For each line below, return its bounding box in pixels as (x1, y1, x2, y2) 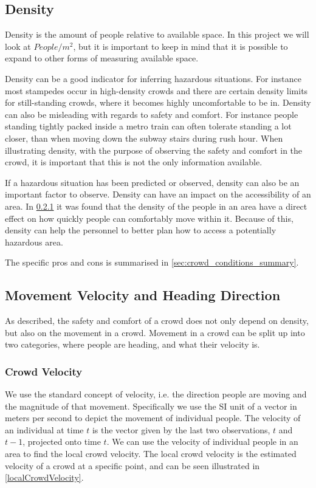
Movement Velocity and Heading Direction (5, 286, 281, 304)
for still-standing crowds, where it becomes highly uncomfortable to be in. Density (5, 96, 311, 109)
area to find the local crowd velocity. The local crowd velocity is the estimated (5, 447, 297, 460)
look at (5, 40, 31, 52)
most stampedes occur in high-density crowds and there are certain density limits (5, 84, 308, 97)
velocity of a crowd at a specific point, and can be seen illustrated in (5, 459, 260, 472)
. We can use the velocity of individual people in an (106, 435, 298, 448)
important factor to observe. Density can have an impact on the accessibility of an (5, 188, 311, 201)
